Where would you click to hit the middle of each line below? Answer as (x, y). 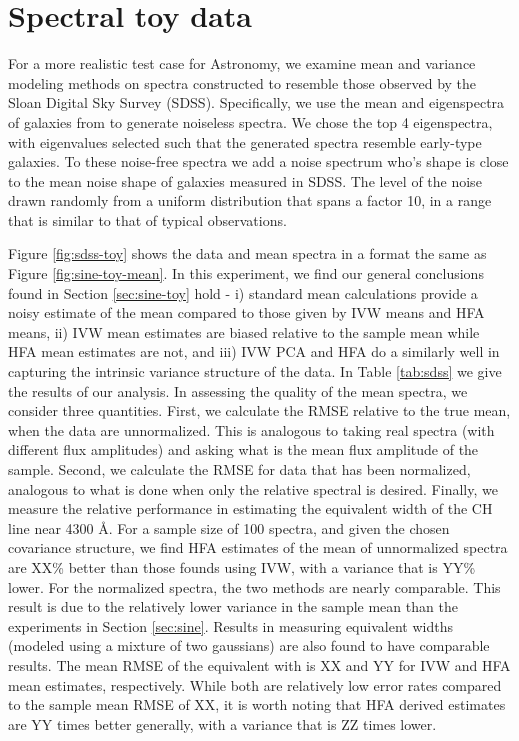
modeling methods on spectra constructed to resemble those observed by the (242, 82)
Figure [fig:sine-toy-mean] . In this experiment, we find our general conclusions (246, 273)
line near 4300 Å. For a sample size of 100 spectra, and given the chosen (229, 527)
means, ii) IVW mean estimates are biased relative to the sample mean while (244, 331)
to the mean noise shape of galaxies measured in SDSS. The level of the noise (245, 180)
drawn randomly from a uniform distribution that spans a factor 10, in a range (250, 200)
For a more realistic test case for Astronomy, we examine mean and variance (242, 63)
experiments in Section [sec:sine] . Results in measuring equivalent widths (230, 625)
